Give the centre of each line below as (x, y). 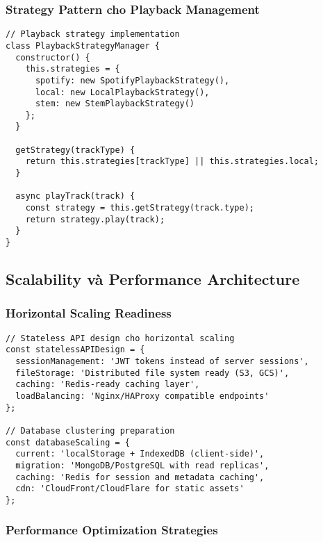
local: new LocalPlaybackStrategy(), (122, 92)
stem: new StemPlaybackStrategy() (115, 104)
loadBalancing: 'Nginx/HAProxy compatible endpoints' (142, 396)
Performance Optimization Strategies (112, 530)
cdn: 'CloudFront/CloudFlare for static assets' (130, 489)
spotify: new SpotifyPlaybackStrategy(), (132, 80)
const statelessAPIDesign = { (75, 350)
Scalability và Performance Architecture (153, 279)
